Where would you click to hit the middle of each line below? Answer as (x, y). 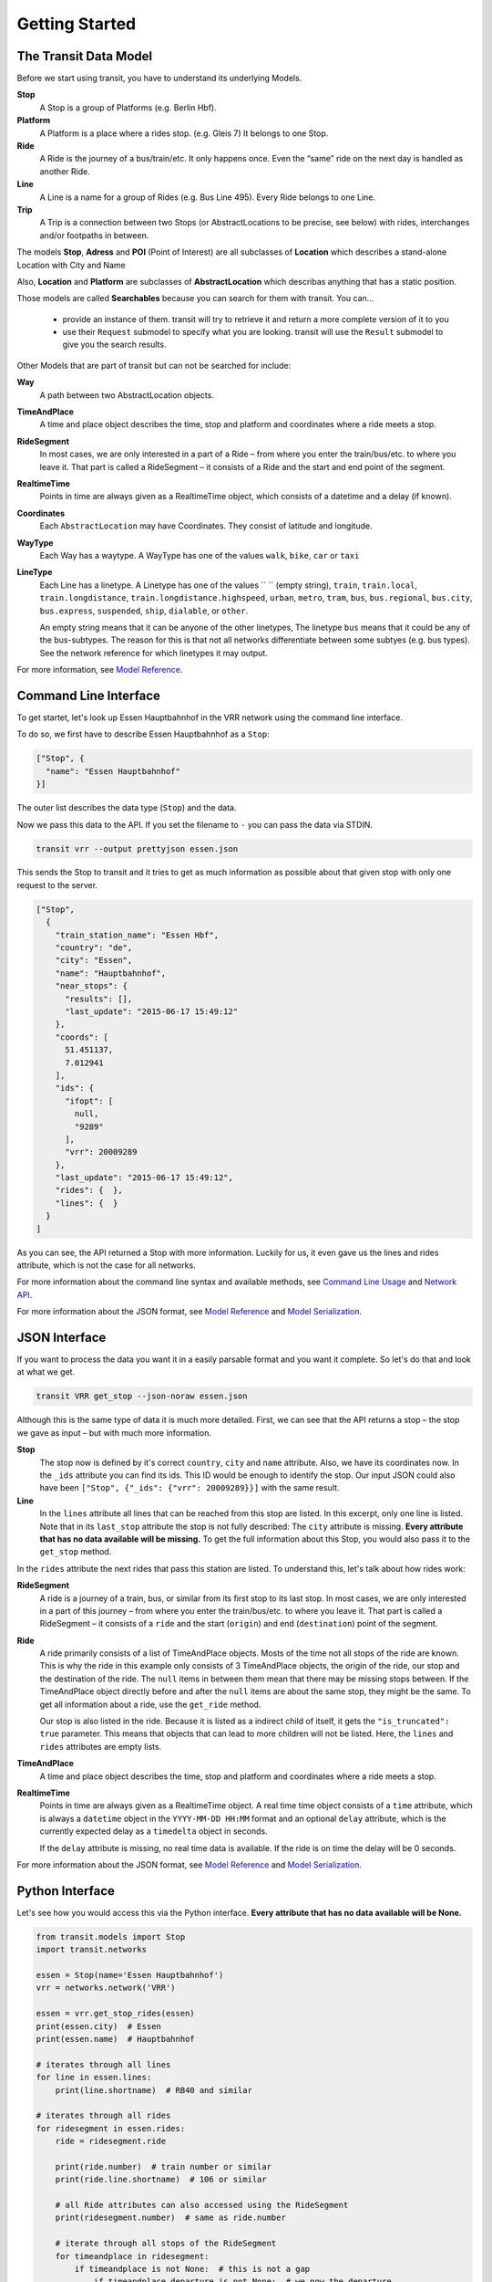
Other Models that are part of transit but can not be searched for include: (154, 365)
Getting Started (77, 24)
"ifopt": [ (89, 1101)
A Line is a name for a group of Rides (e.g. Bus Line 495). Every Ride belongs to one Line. (208, 197)
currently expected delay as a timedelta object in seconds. (154, 1831)
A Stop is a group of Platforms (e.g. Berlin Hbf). (128, 107)
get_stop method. (76, 1552)
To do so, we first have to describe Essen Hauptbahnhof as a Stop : (143, 734)
